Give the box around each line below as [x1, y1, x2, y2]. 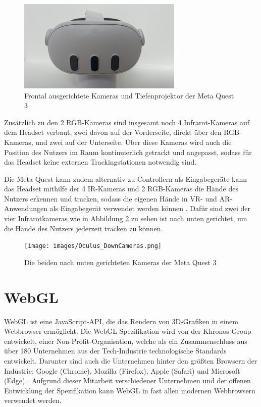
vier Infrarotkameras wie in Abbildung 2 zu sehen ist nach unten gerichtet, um [4, 213, 247, 224]
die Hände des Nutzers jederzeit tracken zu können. [4, 223, 163, 233]
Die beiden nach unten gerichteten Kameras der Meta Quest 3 [24, 257, 217, 267]
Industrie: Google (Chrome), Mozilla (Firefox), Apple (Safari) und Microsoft [4, 365, 240, 376]
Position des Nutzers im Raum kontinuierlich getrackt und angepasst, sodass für [4, 146, 252, 157]
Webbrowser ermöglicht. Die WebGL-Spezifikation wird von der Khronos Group [4, 326, 251, 336]
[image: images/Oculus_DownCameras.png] [24, 242, 162, 250]
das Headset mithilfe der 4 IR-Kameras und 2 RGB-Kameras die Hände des [4, 183, 238, 194]
